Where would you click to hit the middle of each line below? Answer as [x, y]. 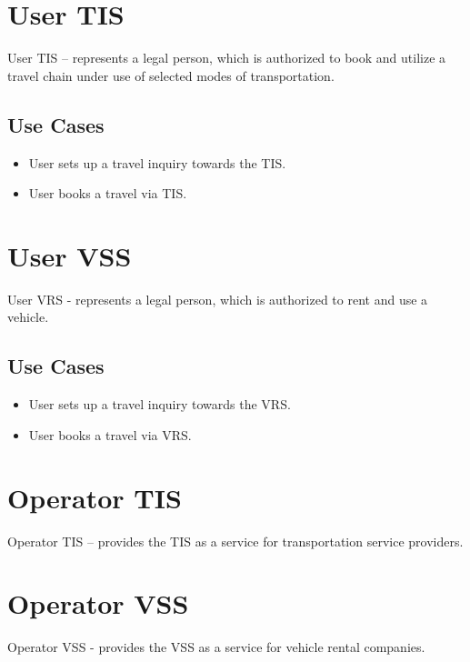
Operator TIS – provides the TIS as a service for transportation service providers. [235, 541]
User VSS [70, 255]
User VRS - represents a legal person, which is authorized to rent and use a [218, 299]
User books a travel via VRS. [110, 434]
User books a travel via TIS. [108, 193]
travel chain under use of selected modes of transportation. [171, 75]
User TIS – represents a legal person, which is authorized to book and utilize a [227, 58]
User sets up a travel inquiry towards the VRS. [160, 404]
